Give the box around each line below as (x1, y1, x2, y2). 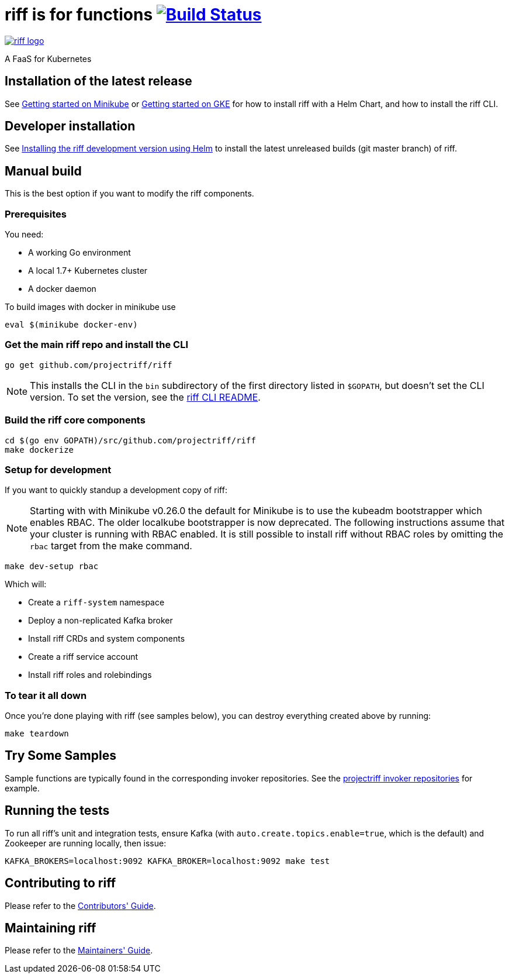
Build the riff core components (5, 414, 146, 426)
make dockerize (5, 445, 74, 454)
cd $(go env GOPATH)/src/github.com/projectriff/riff (5, 435, 256, 445)
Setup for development (5, 463, 112, 476)
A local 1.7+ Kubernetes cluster (28, 266, 148, 276)
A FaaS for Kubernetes (5, 53, 92, 64)
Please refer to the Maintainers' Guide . (5, 945, 153, 956)
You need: (5, 229, 44, 240)
